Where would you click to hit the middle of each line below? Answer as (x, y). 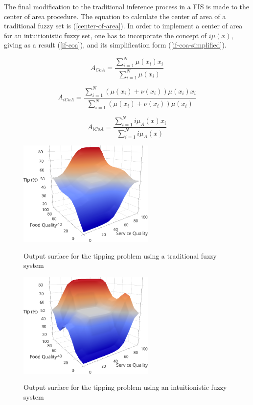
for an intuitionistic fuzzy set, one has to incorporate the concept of (105, 35)
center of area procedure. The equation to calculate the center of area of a (115, 16)
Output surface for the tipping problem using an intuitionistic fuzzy (125, 387)
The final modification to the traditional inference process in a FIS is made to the (127, 6)
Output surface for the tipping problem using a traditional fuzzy (120, 255)
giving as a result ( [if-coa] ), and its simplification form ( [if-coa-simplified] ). (115, 45)
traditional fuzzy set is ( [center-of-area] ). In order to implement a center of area (123, 26)
